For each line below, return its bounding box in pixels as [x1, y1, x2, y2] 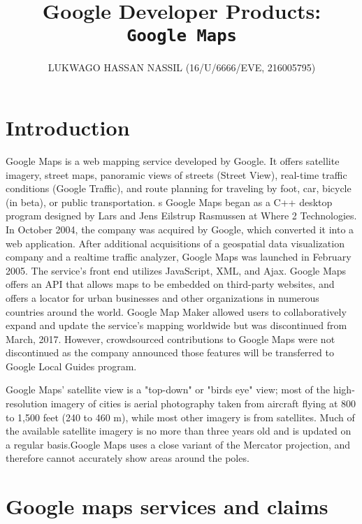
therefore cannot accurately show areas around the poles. [6, 451, 249, 465]
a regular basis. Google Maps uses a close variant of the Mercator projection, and [6, 437, 351, 451]
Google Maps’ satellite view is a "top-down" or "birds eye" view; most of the [6, 382, 331, 397]
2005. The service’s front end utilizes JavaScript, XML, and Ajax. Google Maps [6, 263, 347, 277]
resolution [6, 396, 48, 411]
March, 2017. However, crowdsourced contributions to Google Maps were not [6, 331, 335, 346]
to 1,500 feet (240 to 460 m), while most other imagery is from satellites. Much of [6, 409, 355, 424]
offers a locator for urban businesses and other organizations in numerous [6, 290, 319, 305]
